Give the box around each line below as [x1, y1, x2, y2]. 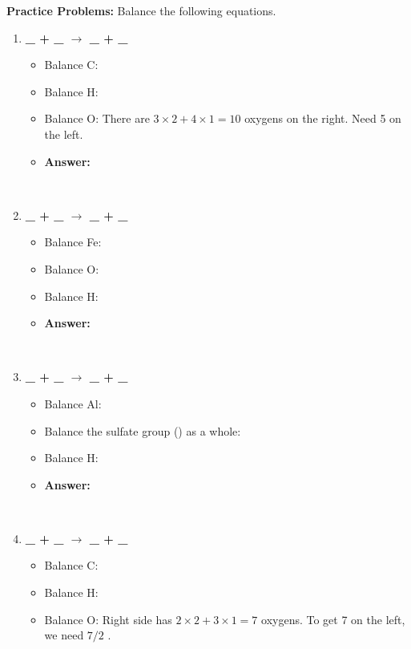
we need [44, 627, 84, 643]
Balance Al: [44, 395, 102, 412]
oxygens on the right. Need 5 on [244, 110, 401, 127]
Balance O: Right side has [44, 610, 172, 627]
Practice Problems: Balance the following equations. [6, 2, 276, 18]
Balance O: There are [44, 110, 150, 127]
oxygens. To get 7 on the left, [261, 610, 405, 627]
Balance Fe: [44, 233, 102, 250]
